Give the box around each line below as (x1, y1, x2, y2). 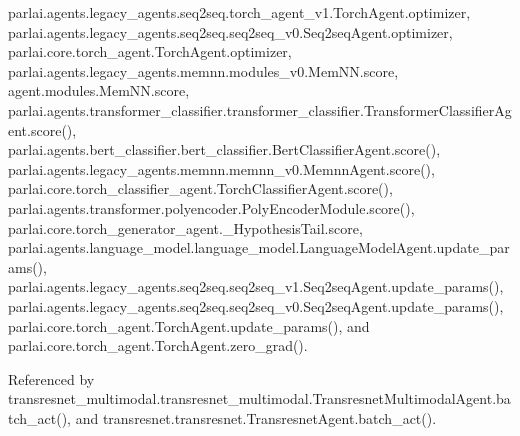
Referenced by (8, 368, 95, 389)
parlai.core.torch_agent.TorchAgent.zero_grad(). (8, 335, 308, 356)
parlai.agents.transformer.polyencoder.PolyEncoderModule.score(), (8, 197, 415, 218)
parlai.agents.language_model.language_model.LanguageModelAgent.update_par (8, 237, 510, 258)
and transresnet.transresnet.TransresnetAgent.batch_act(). (75, 407, 437, 428)
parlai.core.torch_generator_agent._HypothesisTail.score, (8, 217, 363, 238)
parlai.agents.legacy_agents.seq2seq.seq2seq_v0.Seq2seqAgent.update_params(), (8, 295, 504, 316)
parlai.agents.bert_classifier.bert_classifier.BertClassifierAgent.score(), (8, 139, 441, 160)
